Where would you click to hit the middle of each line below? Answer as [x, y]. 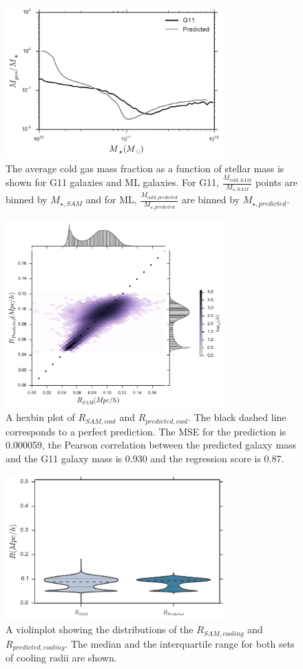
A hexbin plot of [40, 417]
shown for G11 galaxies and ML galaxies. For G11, [113, 182]
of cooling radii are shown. [61, 658]
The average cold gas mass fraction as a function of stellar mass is [145, 168]
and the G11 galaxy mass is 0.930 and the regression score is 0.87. [145, 459]
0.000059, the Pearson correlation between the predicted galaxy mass [151, 445]
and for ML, [111, 199]
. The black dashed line [237, 417]
